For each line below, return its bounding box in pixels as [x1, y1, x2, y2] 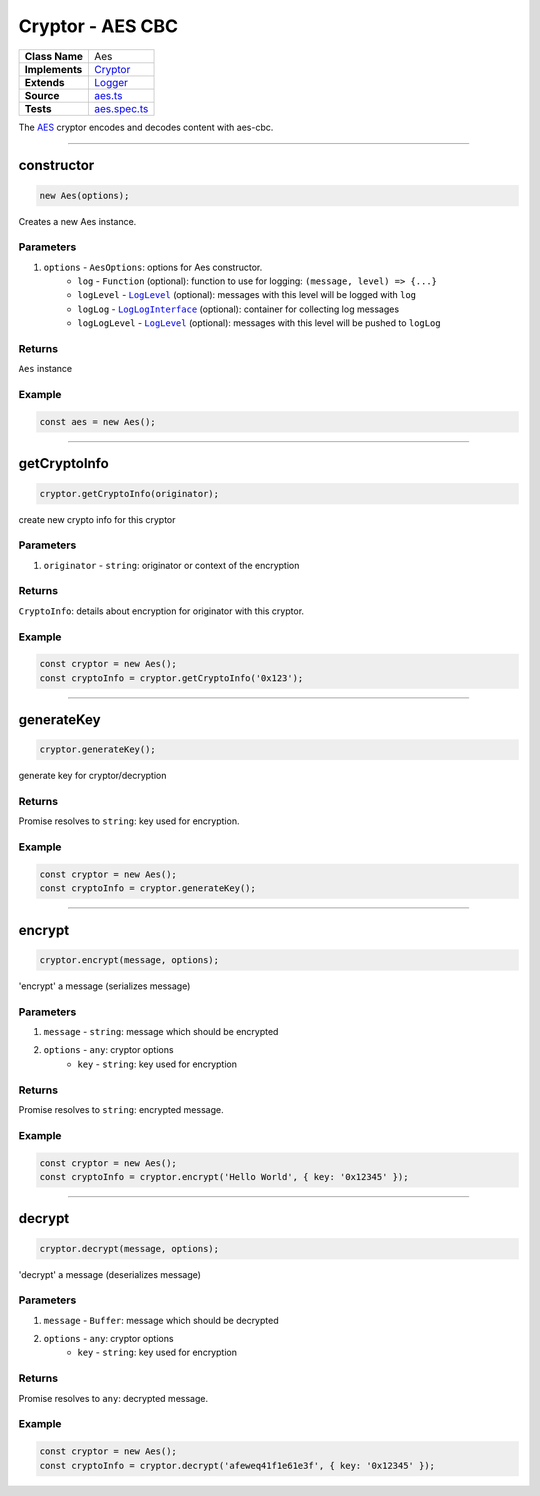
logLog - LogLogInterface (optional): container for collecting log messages [77, 303, 400, 315]
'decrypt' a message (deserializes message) [18, 1268, 202, 1280]
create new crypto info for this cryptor [18, 513, 176, 525]
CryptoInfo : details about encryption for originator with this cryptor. [18, 605, 305, 617]
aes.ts [94, 88, 123, 102]
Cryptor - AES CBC [18, 15, 179, 37]
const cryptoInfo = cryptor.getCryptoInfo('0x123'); [39, 672, 304, 684]
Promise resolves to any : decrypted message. [18, 1392, 209, 1404]
